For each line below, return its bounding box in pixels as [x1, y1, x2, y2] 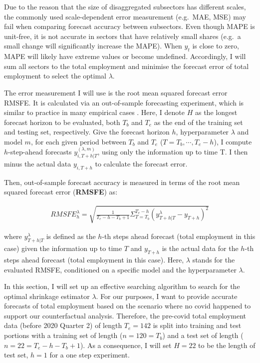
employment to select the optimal [4, 70, 106, 81]
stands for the [192, 254, 235, 264]
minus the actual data [4, 158, 71, 168]
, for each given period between [30, 136, 126, 146]
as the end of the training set [154, 116, 243, 127]
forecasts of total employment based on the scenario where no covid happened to [4, 300, 251, 311]
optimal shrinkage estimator [4, 290, 90, 301]
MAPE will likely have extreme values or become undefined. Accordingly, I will [4, 51, 246, 61]
